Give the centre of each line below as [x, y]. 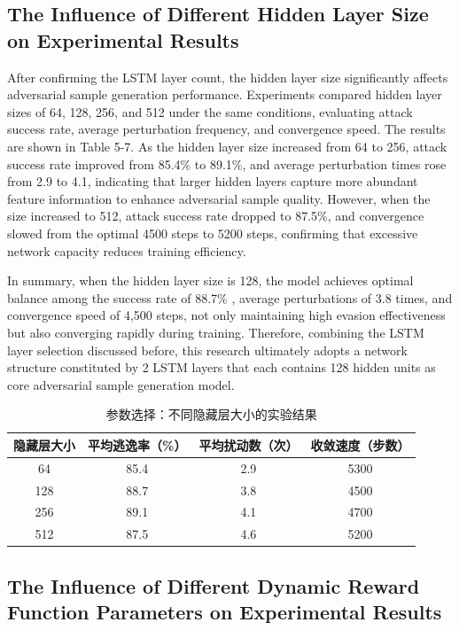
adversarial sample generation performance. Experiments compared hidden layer [225, 94]
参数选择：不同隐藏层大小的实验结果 [211, 414]
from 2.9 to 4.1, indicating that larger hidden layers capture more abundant [213, 181]
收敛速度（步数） [360, 444]
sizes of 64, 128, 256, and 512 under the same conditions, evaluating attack [210, 111]
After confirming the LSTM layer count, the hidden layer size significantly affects [228, 77]
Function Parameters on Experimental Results [225, 612]
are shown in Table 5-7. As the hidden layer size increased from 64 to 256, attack [227, 146]
